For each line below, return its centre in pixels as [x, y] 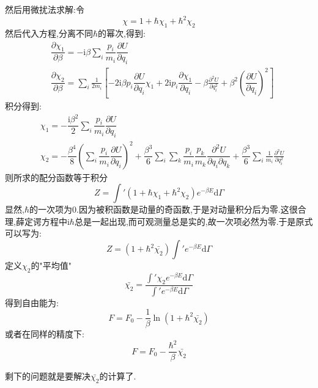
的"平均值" [51, 265]
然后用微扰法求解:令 [45, 9]
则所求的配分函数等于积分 [56, 177]
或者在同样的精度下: [45, 334]
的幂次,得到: [121, 33]
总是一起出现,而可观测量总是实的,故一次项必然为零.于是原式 [194, 221]
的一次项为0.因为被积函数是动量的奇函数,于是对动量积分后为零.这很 [163, 209]
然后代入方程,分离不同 [49, 33]
